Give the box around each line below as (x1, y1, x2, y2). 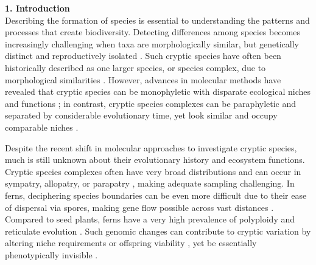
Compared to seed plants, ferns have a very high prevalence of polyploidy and (5, 213, 295, 225)
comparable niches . (5, 120, 79, 133)
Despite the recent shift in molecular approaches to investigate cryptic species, (5, 141, 297, 154)
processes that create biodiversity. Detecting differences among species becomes (5, 26, 301, 38)
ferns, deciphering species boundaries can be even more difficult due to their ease (5, 188, 307, 201)
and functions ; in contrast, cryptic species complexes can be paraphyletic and (5, 97, 297, 109)
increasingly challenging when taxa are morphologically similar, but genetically (5, 37, 299, 50)
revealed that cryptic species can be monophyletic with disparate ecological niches (5, 85, 311, 98)
